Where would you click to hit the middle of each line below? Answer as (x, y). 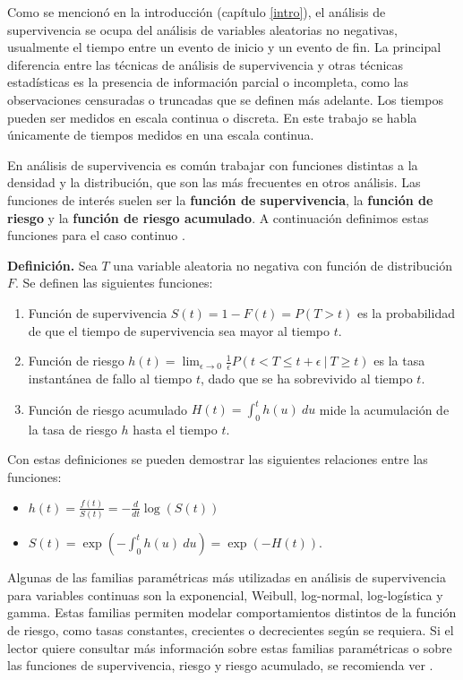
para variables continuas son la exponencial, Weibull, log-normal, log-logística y (225, 594)
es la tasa (399, 361)
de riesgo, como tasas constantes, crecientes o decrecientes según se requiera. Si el (231, 630)
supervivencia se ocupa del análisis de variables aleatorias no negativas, (202, 29)
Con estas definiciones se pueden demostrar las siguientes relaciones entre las (218, 459)
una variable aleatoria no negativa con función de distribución (283, 265)
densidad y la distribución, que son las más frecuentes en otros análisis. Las (214, 182)
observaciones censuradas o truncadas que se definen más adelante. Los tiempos (226, 99)
